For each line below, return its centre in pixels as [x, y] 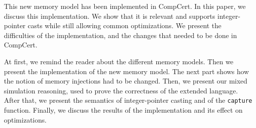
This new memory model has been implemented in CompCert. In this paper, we [125, 6]
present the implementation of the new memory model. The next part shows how [127, 71]
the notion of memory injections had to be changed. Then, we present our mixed [126, 81]
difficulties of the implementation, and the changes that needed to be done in [121, 35]
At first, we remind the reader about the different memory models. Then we [119, 61]
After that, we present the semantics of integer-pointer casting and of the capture [128, 100]
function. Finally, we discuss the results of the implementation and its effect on [123, 110]
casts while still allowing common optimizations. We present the [125, 25]
